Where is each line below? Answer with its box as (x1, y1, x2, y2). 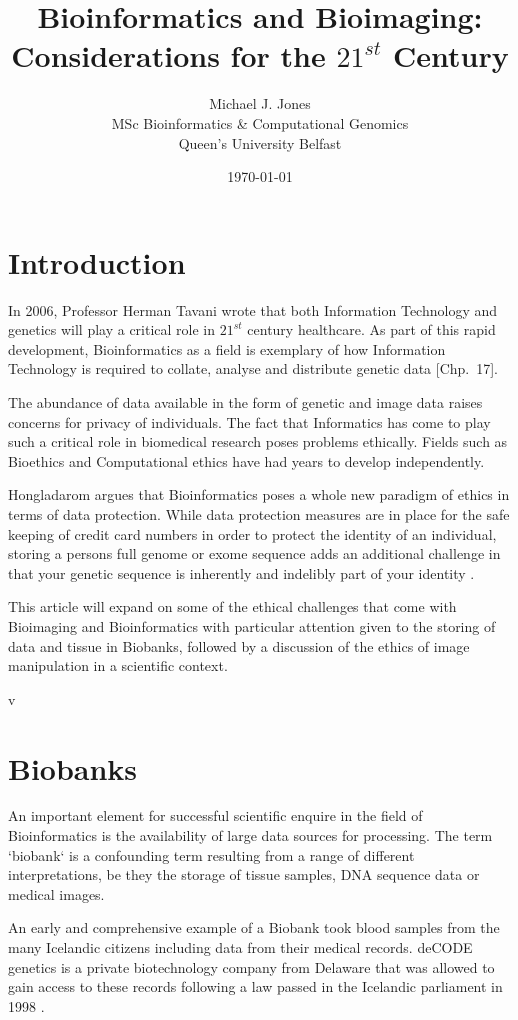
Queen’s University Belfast (178, 132, 342, 153)
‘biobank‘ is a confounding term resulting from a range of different (8, 844, 415, 865)
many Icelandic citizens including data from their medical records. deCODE (8, 937, 473, 957)
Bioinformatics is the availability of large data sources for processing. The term (8, 825, 493, 846)
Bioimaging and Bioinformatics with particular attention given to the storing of (8, 615, 496, 636)
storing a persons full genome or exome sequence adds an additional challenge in (8, 543, 501, 564)
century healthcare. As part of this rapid (247, 319, 496, 340)
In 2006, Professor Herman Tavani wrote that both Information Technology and (8, 299, 498, 320)
